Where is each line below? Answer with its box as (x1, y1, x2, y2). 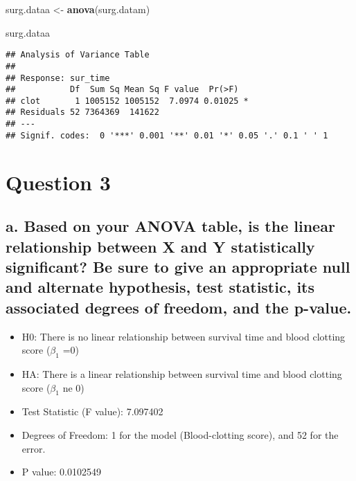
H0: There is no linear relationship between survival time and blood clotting (21, 329, 346, 343)
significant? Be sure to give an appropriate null (6, 255, 350, 277)
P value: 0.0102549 (21, 464, 101, 479)
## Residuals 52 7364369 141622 (6, 107, 159, 118)
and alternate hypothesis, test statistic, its (6, 276, 315, 298)
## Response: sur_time (6, 73, 110, 83)
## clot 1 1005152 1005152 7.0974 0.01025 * (6, 96, 249, 106)
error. (21, 441, 46, 455)
